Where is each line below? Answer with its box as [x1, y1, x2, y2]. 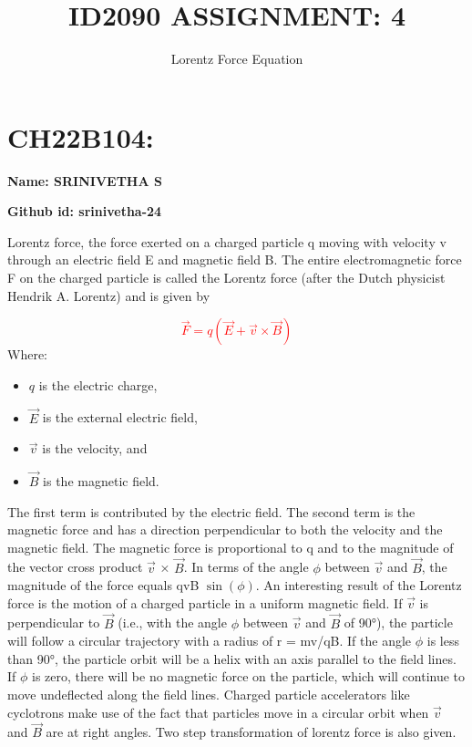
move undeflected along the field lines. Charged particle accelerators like [7, 685, 410, 703]
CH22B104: [7, 118, 154, 155]
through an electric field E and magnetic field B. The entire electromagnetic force [7, 250, 462, 269]
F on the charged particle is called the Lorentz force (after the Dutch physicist [7, 268, 446, 287]
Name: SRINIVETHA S [7, 171, 162, 190]
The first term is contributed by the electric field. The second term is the [7, 502, 416, 521]
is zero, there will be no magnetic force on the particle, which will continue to [32, 667, 466, 686]
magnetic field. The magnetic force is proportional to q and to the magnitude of [7, 537, 454, 556]
